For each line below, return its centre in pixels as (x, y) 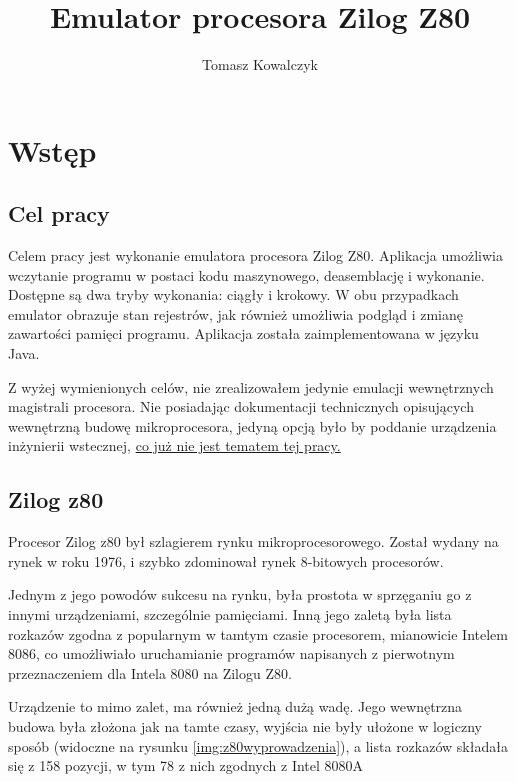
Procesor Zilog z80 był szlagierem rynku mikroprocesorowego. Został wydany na (253, 541)
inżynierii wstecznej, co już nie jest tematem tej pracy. (174, 445)
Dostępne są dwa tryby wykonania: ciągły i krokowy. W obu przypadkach (233, 294)
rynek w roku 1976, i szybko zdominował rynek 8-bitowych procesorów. (226, 560)
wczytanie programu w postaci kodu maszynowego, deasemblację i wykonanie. (246, 274)
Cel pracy (59, 213)
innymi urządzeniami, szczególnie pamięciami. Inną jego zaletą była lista (230, 614)
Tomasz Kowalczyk (260, 64)
